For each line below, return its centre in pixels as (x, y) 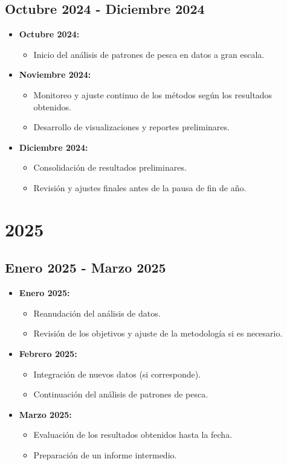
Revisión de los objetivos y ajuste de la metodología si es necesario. (158, 333)
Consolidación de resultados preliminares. (110, 167)
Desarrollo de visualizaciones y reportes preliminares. (131, 127)
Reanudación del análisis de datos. (97, 313)
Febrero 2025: (48, 353)
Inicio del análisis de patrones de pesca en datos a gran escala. (149, 54)
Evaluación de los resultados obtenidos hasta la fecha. (133, 435)
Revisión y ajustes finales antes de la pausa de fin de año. (140, 187)
